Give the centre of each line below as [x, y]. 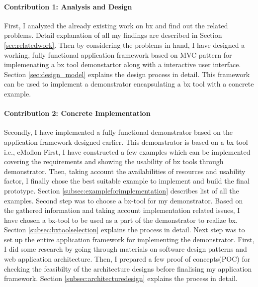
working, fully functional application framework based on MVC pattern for [118, 54]
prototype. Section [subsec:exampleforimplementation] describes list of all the [122, 190]
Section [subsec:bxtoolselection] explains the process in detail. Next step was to [125, 230]
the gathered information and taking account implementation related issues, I [122, 210]
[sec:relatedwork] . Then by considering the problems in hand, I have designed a [125, 45]
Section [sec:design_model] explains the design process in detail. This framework [127, 74]
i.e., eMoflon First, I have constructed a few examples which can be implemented [127, 151]
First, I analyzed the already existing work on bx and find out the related [116, 25]
